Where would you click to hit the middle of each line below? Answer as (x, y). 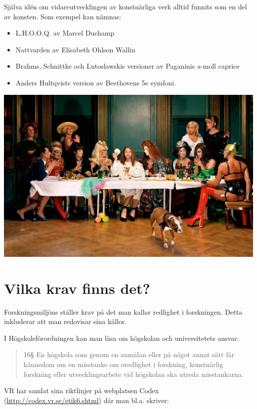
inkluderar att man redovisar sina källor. (65, 321)
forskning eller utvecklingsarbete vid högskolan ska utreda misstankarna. (133, 374)
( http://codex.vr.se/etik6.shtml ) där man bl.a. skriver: (86, 400)
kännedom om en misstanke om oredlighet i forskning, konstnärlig (123, 364)
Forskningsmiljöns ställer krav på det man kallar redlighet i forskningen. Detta (123, 311)
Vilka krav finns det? (77, 288)
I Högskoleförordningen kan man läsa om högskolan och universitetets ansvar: (122, 338)
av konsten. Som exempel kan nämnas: (63, 16)
